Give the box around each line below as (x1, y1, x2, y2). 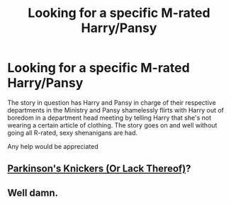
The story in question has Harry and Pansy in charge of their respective (7, 98, 216, 107)
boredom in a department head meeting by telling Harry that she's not (7, 113, 211, 122)
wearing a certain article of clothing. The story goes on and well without (7, 120, 218, 129)
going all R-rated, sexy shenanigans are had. (7, 128, 138, 137)
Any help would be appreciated (7, 142, 98, 150)
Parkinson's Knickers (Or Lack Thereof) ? (7, 163, 191, 175)
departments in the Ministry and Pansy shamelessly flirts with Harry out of (7, 106, 225, 114)
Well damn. (7, 186, 59, 199)
